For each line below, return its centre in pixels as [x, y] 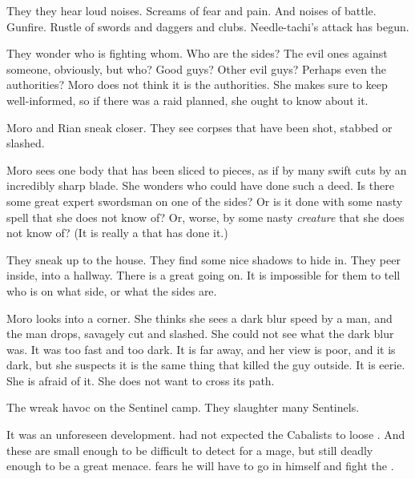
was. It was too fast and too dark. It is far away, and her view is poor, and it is [201, 349]
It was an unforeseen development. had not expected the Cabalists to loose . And [206, 435]
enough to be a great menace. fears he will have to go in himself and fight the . [200, 466]
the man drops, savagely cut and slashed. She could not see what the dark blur [200, 334]
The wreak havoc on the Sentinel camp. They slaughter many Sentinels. [183, 407]
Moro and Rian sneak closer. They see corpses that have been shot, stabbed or [199, 127]
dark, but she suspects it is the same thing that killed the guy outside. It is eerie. [206, 365]
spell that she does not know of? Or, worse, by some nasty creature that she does [205, 217]
